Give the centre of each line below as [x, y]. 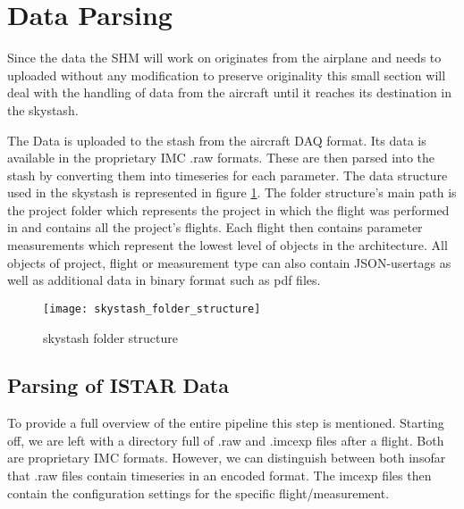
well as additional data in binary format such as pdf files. [164, 280]
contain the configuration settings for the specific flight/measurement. [198, 492]
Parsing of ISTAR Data [118, 385]
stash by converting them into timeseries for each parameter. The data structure [228, 175]
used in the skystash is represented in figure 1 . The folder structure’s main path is [232, 192]
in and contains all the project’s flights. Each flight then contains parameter [215, 227]
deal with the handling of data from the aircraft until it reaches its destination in [230, 92]
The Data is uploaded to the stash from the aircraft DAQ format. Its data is [217, 140]
